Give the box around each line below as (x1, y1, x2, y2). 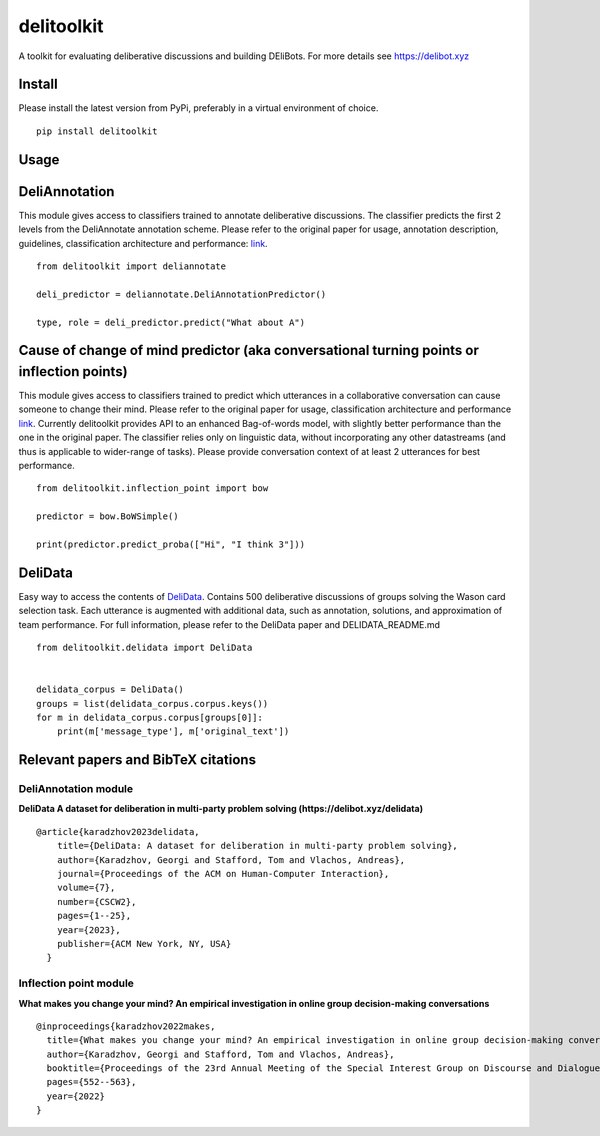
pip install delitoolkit (36, 125, 158, 137)
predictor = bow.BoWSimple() (36, 511, 179, 522)
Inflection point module (18, 976, 135, 990)
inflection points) (18, 363, 129, 380)
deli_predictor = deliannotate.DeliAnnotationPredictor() (36, 288, 327, 300)
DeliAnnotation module (18, 782, 134, 796)
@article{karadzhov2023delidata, (36, 826, 200, 837)
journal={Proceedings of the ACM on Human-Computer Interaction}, (56, 868, 390, 880)
